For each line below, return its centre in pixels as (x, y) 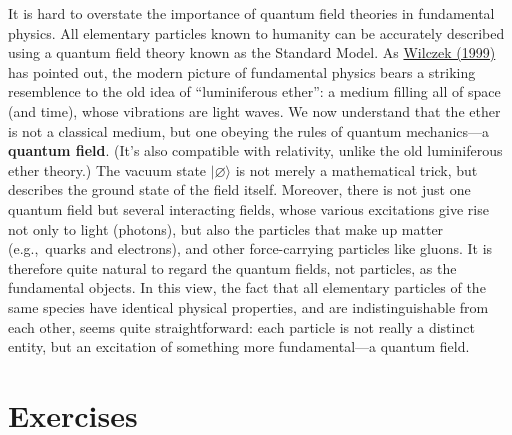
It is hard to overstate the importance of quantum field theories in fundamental (251, 13)
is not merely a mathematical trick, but (356, 169)
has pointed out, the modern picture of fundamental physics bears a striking (242, 71)
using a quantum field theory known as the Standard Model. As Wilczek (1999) (252, 52)
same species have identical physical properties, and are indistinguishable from (248, 306)
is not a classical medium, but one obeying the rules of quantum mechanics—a (249, 130)
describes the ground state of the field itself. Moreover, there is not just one (239, 189)
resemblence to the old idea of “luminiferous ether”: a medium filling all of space (254, 91)
